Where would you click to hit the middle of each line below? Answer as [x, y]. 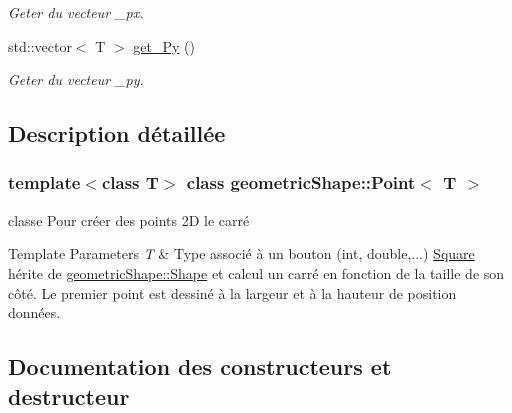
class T [130, 182]
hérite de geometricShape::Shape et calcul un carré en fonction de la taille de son [256, 272]
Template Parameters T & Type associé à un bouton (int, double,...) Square [241, 253]
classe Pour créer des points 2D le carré [129, 219]
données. [34, 312]
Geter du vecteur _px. [76, 12]
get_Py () [164, 45]
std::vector [40, 45]
